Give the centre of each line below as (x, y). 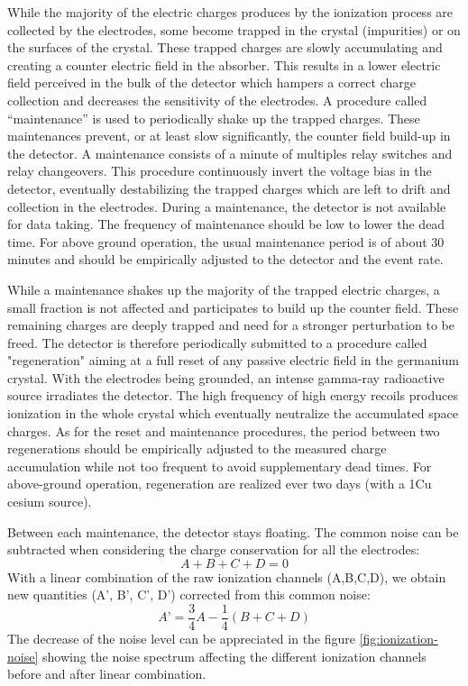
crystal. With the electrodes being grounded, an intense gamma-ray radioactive (226, 377)
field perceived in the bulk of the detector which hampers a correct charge (211, 82)
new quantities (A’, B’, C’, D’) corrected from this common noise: (189, 595)
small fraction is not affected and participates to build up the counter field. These (233, 307)
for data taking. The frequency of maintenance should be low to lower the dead (226, 224)
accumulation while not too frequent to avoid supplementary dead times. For (220, 466)
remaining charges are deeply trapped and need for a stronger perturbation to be (231, 325)
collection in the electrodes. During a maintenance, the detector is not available (227, 206)
